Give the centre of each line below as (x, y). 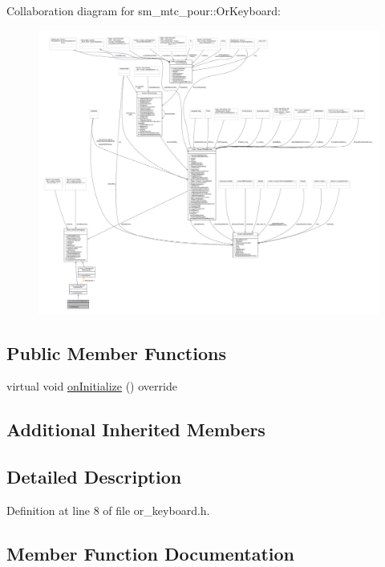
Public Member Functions (116, 352)
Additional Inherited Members (136, 429)
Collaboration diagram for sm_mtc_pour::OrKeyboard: (144, 10)
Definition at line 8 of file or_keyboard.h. (108, 510)
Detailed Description (94, 477)
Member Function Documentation (151, 553)
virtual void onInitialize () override (92, 386)
